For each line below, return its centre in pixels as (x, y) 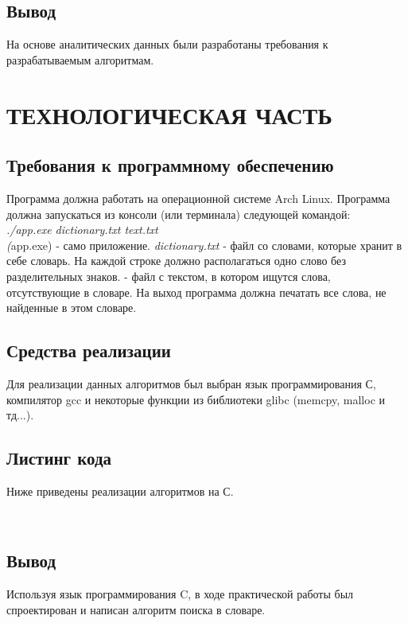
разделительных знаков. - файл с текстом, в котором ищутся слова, (169, 276)
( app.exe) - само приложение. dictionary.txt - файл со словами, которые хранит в (204, 245)
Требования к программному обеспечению (170, 165)
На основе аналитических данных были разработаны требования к (167, 44)
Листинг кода (59, 458)
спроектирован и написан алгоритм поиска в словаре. (136, 609)
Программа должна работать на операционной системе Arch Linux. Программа (198, 198)
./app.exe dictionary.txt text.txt (82, 230)
